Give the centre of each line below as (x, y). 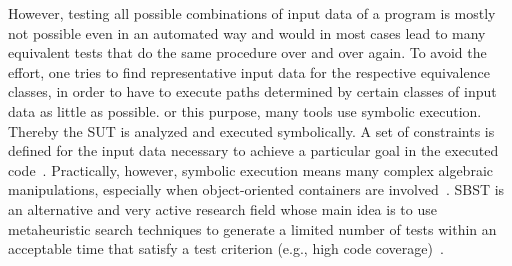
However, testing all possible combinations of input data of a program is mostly (252, 13)
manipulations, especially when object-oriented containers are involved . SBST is (256, 189)
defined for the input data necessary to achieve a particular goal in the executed (253, 150)
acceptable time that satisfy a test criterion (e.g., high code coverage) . (226, 248)
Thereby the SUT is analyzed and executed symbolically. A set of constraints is (251, 130)
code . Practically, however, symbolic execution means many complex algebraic (250, 169)
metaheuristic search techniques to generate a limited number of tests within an (252, 228)
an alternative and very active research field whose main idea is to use (222, 208)
